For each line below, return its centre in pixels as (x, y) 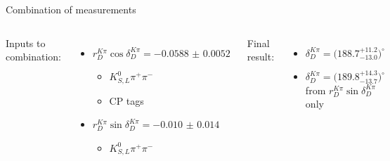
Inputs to (26, 43)
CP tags (126, 100)
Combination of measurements (71, 9)
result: (261, 57)
